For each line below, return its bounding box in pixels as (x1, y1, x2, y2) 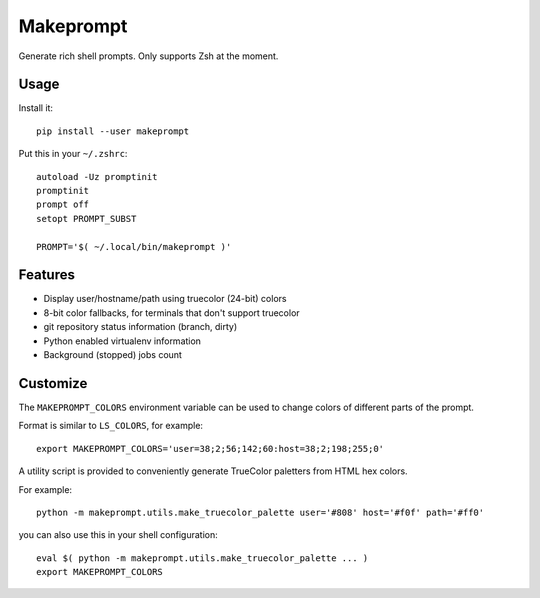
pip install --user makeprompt (36, 125, 190, 137)
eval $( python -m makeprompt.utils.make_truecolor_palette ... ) (36, 552, 369, 564)
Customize (18, 375, 88, 392)
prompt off (36, 199, 90, 210)
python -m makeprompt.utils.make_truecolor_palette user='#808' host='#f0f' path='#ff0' (36, 506, 485, 518)
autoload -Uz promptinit (36, 171, 158, 182)
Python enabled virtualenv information (43, 335, 202, 347)
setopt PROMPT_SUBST (36, 213, 137, 224)
